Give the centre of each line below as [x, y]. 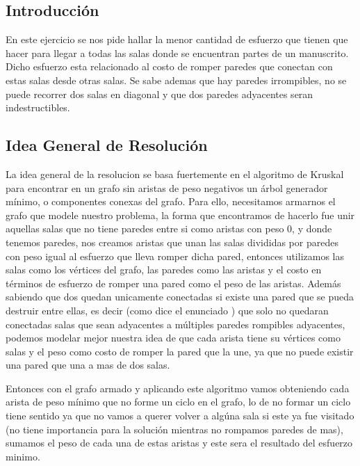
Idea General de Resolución [107, 145]
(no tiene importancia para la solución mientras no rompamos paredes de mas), [174, 429]
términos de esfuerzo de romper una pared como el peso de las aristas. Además [173, 283]
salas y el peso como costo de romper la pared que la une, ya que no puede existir [180, 351]
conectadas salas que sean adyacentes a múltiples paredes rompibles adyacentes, [175, 324]
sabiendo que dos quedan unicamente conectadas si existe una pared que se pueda [180, 297]
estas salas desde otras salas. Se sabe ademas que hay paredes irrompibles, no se [176, 80]
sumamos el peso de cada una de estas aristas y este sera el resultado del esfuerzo [179, 443]
